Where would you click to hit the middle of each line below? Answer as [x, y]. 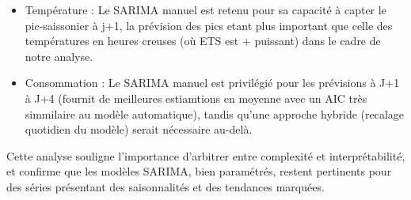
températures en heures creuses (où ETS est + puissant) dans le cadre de [203, 41]
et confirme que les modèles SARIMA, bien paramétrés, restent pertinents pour [199, 171]
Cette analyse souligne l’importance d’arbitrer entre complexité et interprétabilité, [206, 155]
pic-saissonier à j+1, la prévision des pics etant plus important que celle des [209, 25]
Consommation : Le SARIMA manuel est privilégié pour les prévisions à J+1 [212, 83]
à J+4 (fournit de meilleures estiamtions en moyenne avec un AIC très [196, 98]
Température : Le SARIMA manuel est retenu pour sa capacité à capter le [205, 9]
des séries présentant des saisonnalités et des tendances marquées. [166, 186]
